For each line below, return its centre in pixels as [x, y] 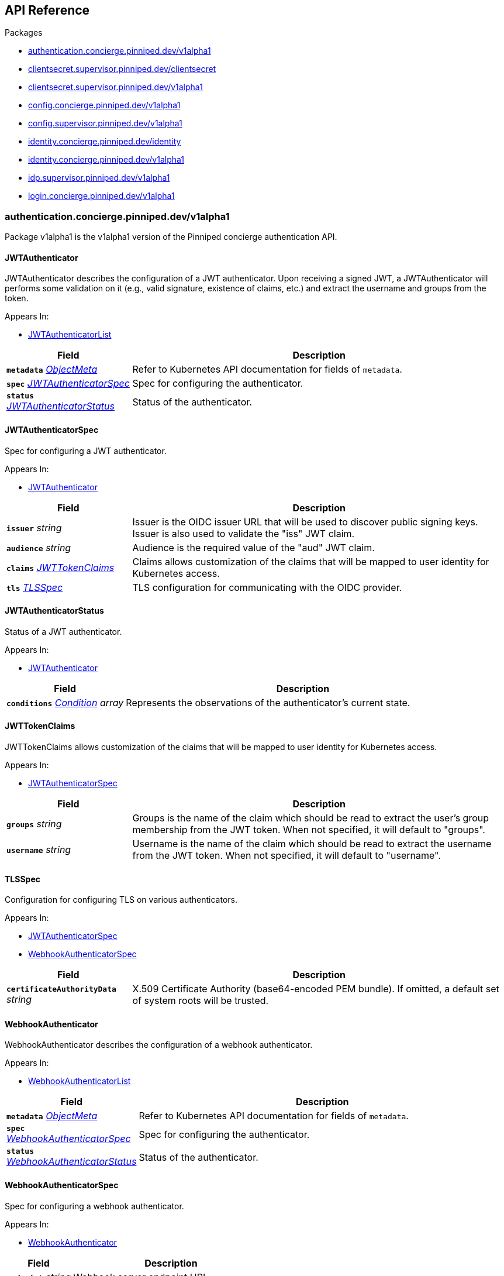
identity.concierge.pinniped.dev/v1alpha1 [106, 160]
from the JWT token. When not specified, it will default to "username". [286, 856]
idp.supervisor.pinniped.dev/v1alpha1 [99, 178]
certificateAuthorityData [61, 989]
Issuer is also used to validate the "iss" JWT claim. [244, 533]
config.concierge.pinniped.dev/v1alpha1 [104, 105]
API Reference [47, 10]
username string [39, 850]
